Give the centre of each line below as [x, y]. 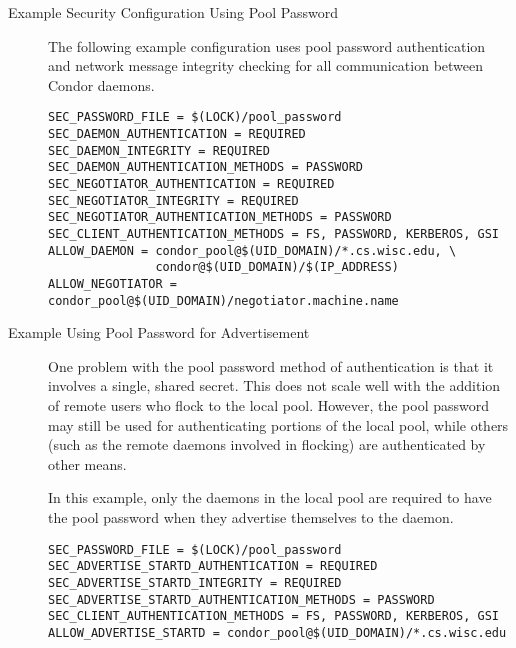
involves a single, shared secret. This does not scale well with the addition [274, 385]
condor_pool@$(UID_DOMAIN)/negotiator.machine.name [223, 300]
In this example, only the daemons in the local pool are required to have [270, 497]
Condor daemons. [101, 84]
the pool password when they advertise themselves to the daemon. [251, 517]
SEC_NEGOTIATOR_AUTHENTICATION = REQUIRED [191, 184]
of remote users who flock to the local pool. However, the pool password [269, 405]
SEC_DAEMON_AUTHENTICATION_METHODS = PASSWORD [205, 167]
